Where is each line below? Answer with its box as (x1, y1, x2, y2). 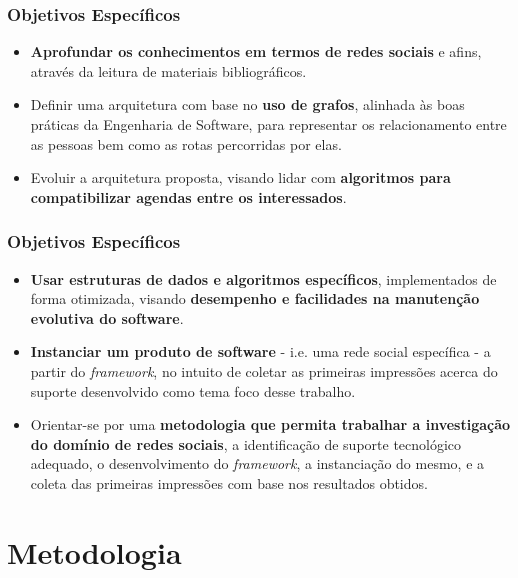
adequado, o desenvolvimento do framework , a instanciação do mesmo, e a (30, 453, 485, 474)
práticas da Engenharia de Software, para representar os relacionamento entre (30, 114, 507, 134)
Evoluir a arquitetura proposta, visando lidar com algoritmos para (30, 167, 451, 188)
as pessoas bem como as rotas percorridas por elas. (30, 133, 342, 154)
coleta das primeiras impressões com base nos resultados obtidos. (30, 472, 428, 493)
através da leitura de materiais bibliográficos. (30, 60, 307, 81)
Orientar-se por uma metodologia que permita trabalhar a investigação (30, 414, 511, 435)
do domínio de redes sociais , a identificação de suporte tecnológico (30, 433, 462, 454)
